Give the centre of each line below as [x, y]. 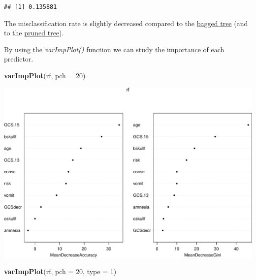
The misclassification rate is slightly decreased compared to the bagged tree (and [126, 23]
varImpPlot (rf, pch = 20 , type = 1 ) [60, 271]
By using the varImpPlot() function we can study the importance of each [114, 49]
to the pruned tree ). [34, 33]
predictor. [19, 59]
